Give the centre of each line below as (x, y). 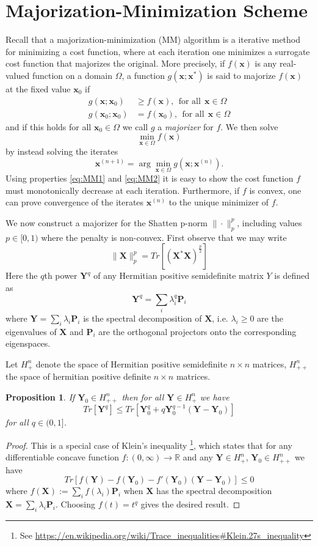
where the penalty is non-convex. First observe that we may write (164, 237)
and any (198, 457)
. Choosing (75, 504)
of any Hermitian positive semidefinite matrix (179, 275)
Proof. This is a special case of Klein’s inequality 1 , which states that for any (149, 444)
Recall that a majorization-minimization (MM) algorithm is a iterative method (153, 39)
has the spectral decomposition (214, 491)
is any (266, 63)
